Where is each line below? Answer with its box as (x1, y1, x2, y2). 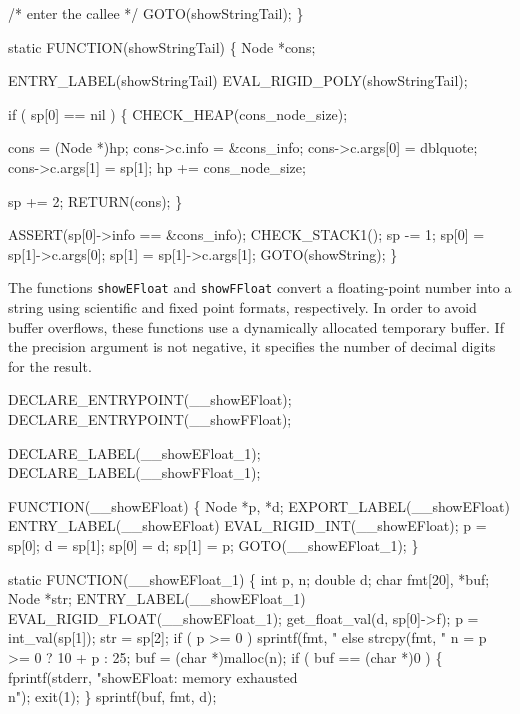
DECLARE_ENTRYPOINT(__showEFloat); (8, 389, 292, 410)
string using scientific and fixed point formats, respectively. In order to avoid (8, 297, 477, 317)
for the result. (8, 355, 92, 376)
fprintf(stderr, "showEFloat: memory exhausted (8, 666, 298, 687)
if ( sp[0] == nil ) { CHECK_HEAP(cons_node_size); (8, 103, 348, 124)
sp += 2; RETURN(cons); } (8, 190, 183, 211)
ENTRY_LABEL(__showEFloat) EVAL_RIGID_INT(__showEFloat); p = (8, 515, 487, 536)
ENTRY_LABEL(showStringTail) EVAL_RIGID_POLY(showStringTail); (8, 70, 468, 91)
